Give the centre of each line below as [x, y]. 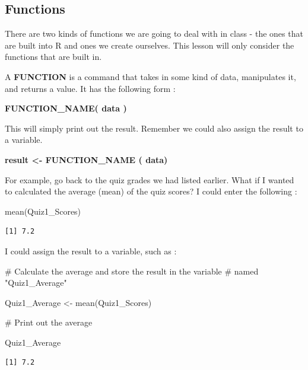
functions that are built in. [53, 57]
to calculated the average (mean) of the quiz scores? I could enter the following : [151, 191]
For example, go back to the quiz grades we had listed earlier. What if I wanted [150, 179]
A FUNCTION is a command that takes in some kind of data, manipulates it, [150, 76]
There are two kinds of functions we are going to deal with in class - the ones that [154, 34]
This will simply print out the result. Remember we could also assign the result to [154, 128]
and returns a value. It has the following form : [90, 88]
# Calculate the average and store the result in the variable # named [132, 271]
